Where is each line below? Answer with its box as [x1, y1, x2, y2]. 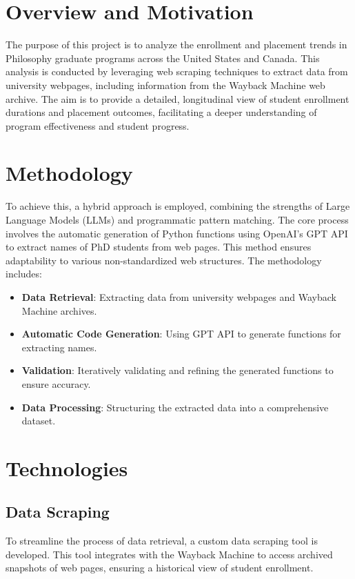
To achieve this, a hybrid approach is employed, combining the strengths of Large [6, 199, 350, 213]
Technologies [6, 453, 128, 482]
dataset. [21, 413, 56, 428]
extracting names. [21, 340, 97, 354]
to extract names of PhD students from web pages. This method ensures [6, 239, 312, 254]
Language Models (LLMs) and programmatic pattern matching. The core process [6, 213, 349, 226]
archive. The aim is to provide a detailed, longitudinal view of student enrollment [6, 91, 349, 106]
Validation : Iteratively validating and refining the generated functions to [21, 363, 334, 377]
